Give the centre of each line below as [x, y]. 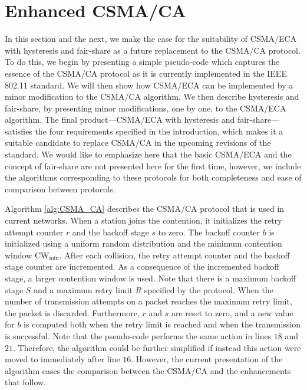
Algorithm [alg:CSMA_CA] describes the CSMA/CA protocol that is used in [145, 209]
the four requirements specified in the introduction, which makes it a [159, 131]
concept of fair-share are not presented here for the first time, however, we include [153, 165]
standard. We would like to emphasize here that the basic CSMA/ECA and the [148, 154]
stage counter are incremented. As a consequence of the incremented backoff [142, 266]
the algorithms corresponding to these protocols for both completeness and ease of [153, 177]
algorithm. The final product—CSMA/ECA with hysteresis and [120, 119]
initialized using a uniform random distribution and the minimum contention [143, 243]
